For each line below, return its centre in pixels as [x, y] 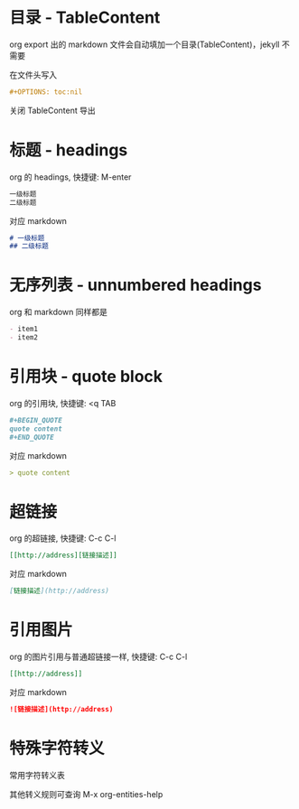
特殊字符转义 [57, 748]
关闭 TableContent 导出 [53, 110]
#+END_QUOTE [32, 437]
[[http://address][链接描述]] [63, 555]
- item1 [24, 330]
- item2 [24, 338]
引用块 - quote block [86, 377]
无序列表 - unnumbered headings [135, 285]
